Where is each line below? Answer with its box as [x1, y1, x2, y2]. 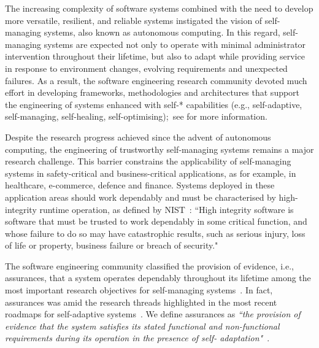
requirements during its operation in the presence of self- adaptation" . [5, 331, 270, 344]
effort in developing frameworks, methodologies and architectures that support [5, 86, 300, 99]
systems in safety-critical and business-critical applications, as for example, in [5, 166, 296, 179]
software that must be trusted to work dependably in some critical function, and [5, 215, 307, 228]
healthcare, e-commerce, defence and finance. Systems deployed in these [5, 179, 275, 191]
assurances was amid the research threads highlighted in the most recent [5, 295, 277, 308]
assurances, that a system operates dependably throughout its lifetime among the [5, 271, 311, 284]
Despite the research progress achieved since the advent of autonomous [5, 130, 271, 143]
